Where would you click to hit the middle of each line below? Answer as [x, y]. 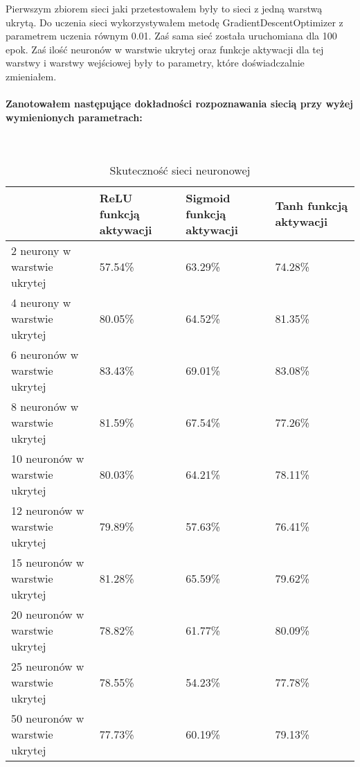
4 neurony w [41, 302]
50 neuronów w [48, 718]
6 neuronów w [45, 354]
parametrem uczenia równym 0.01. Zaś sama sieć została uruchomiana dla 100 [171, 36]
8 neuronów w [45, 406]
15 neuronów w [48, 562]
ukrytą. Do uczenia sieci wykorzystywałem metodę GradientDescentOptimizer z [174, 22]
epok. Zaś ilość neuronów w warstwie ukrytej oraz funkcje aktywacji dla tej [165, 49]
